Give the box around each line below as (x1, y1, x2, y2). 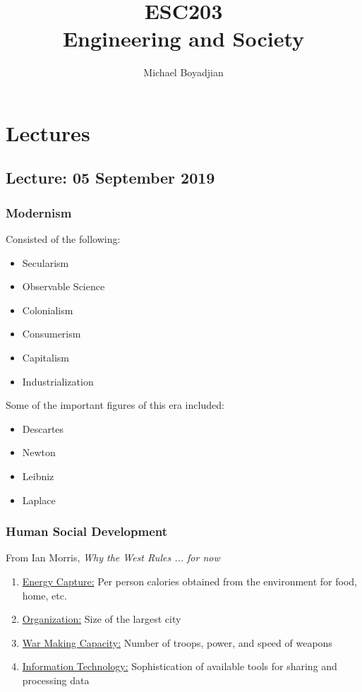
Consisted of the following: (6, 232, 121, 246)
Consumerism (22, 326, 81, 341)
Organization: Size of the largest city (22, 612, 181, 626)
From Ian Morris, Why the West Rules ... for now (6, 550, 220, 565)
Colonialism (22, 302, 73, 317)
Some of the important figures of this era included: (6, 398, 224, 412)
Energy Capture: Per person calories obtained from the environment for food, (22, 574, 357, 589)
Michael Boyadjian (143, 65, 224, 80)
